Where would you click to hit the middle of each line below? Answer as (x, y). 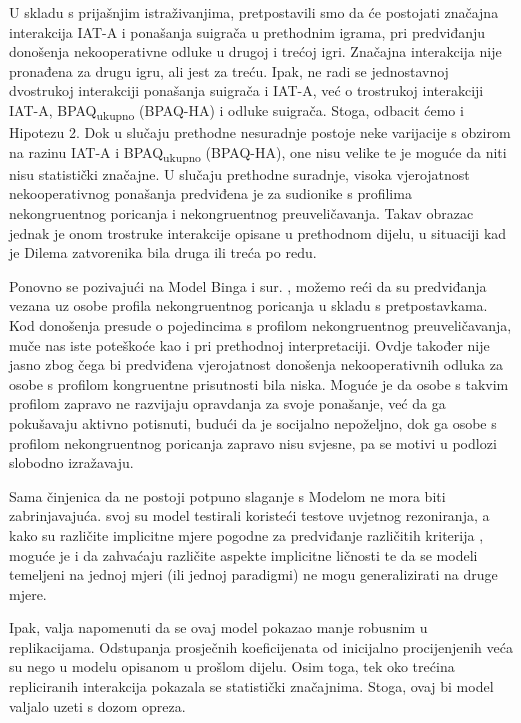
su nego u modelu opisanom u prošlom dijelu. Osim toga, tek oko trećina (232, 666)
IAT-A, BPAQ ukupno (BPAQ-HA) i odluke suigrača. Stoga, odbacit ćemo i (236, 111)
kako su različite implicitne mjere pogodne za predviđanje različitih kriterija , (246, 534)
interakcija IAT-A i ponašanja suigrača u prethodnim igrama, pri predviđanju (247, 31)
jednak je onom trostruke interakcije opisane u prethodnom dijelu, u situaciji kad (258, 232)
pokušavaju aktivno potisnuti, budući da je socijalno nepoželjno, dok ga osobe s (253, 422)
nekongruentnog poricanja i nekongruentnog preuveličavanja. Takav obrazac (241, 213)
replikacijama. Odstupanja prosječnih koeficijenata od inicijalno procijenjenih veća (261, 646)
